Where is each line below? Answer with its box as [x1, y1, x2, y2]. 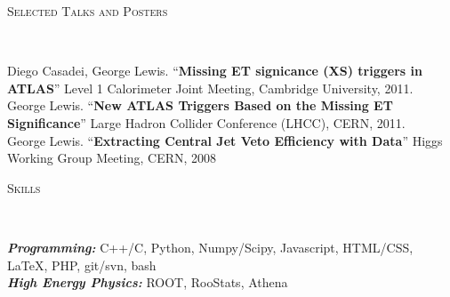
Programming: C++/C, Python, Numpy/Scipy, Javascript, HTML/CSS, [7, 237, 414, 256]
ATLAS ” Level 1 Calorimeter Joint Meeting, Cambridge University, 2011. [7, 78, 414, 97]
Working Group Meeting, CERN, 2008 [7, 148, 217, 167]
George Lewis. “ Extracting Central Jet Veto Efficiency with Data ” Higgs [7, 131, 443, 149]
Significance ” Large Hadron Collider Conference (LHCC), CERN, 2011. [7, 113, 406, 132]
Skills [7, 178, 41, 197]
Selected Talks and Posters [7, 2, 168, 20]
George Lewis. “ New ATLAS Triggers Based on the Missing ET [7, 96, 393, 115]
